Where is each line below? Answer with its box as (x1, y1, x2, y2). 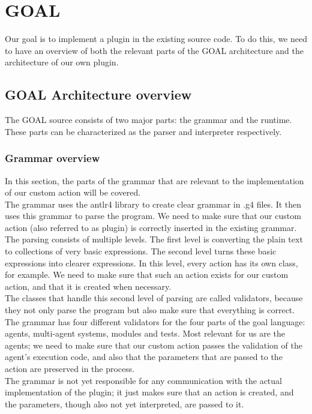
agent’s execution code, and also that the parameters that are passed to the (5, 350, 283, 363)
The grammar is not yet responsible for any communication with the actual (5, 374, 282, 386)
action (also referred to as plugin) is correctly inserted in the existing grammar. (5, 221, 297, 233)
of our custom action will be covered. (5, 186, 141, 199)
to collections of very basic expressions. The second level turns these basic (5, 245, 277, 257)
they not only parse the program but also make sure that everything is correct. (5, 304, 295, 316)
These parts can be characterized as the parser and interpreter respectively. (5, 125, 282, 137)
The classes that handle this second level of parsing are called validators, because (5, 292, 303, 304)
